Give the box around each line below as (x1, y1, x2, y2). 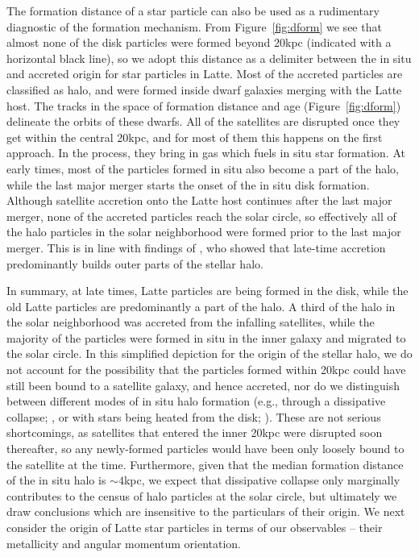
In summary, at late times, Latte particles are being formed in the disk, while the (6, 282, 409, 299)
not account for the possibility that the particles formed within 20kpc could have (6, 361, 406, 378)
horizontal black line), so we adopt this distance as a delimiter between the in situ (6, 49, 412, 66)
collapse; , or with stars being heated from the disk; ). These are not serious (6, 408, 381, 425)
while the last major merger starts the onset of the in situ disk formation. (6, 176, 370, 193)
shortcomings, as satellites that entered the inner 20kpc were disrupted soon (6, 424, 383, 441)
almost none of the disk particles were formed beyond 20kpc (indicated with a (6, 34, 392, 51)
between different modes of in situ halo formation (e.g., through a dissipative (6, 393, 386, 409)
